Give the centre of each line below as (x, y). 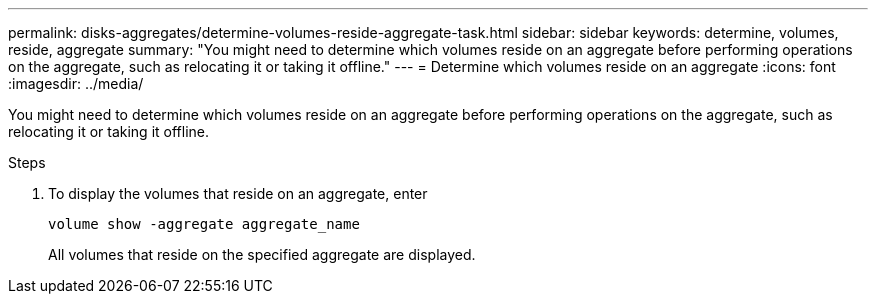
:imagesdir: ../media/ (76, 83)
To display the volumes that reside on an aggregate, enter (238, 193)
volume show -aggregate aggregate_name (204, 224)
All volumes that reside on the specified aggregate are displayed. (262, 254)
